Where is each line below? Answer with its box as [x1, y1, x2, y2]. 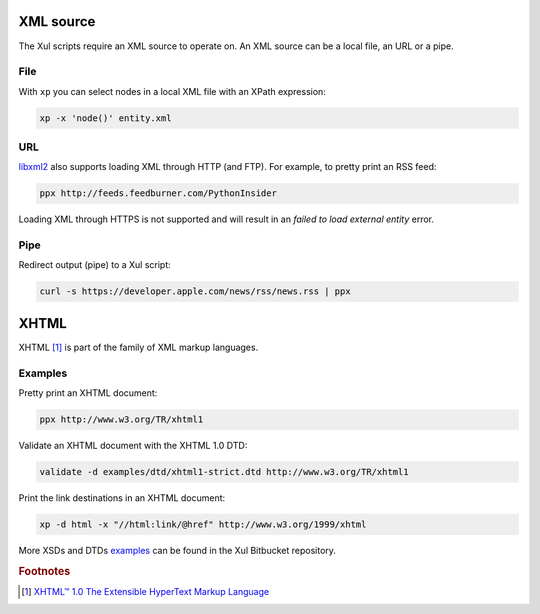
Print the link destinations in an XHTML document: [18, 492, 226, 504]
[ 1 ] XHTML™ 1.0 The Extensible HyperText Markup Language [21, 586, 270, 598]
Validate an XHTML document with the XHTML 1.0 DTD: [18, 440, 248, 452]
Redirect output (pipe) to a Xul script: [18, 259, 172, 271]
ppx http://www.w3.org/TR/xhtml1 [39, 414, 204, 425]
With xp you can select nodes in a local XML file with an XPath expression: [18, 85, 327, 97]
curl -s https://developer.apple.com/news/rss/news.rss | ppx [39, 286, 351, 297]
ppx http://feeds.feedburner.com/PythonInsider [39, 188, 277, 199]
